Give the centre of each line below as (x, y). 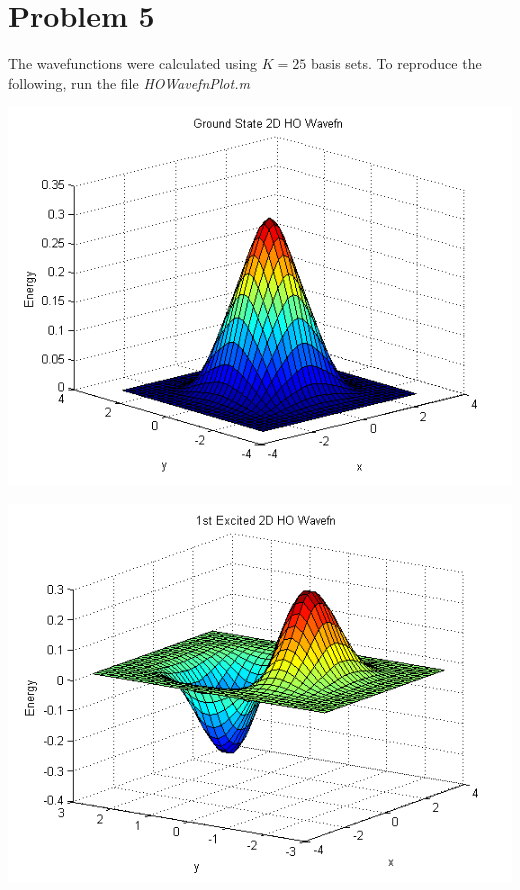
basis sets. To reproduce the (396, 63)
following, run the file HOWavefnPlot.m (129, 82)
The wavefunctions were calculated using (133, 63)
